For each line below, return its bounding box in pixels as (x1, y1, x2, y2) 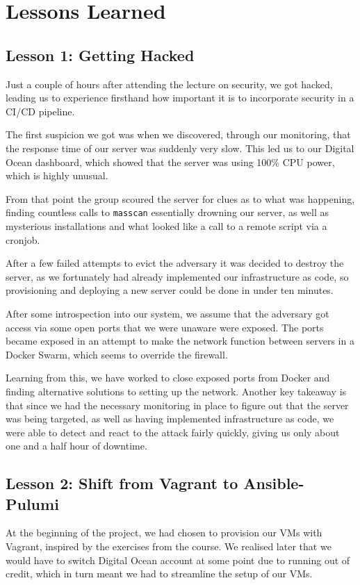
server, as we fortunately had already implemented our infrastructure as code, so (6, 269, 349, 283)
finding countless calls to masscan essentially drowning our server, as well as (6, 205, 329, 220)
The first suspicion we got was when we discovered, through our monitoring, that (6, 127, 351, 142)
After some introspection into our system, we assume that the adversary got (6, 306, 329, 320)
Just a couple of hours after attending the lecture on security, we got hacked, (6, 76, 333, 91)
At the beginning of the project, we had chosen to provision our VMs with (6, 525, 322, 540)
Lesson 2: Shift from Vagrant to (6, 472, 238, 494)
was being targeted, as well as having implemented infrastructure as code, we (6, 411, 334, 426)
